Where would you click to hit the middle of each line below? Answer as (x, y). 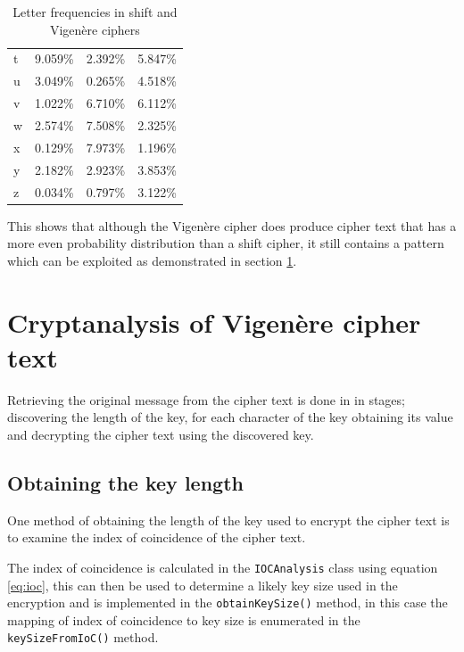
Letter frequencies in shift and (95, 12)
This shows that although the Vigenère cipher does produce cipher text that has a (232, 225)
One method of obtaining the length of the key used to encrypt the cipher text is (228, 520)
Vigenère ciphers (95, 29)
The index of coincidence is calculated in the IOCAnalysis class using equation (223, 567)
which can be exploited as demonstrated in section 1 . (152, 260)
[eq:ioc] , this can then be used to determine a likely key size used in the (203, 585)
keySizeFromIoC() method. (83, 637)
